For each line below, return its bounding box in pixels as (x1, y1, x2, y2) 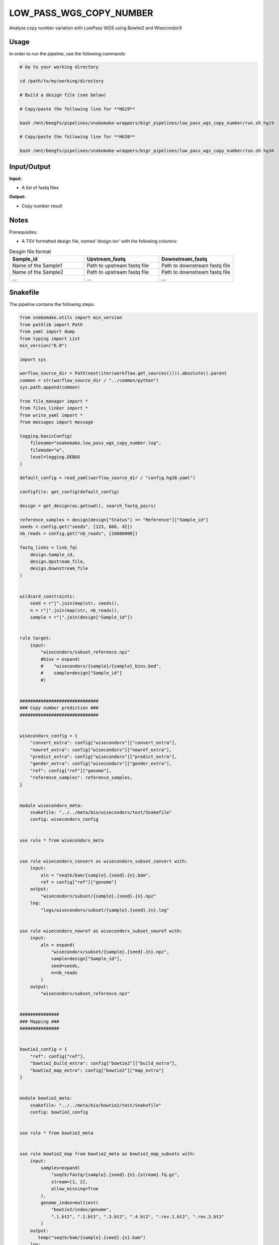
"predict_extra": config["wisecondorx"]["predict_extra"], (30, 753, 178, 759)
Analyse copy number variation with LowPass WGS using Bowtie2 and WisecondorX (9, 25, 183, 31)
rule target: (19, 635, 52, 641)
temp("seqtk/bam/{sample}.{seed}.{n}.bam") (38, 1235, 146, 1240)
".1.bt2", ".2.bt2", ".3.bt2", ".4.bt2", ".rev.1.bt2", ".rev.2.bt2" (51, 1214, 225, 1220)
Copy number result (21, 203, 63, 209)
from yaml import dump (19, 329, 75, 335)
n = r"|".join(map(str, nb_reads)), (30, 608, 119, 613)
